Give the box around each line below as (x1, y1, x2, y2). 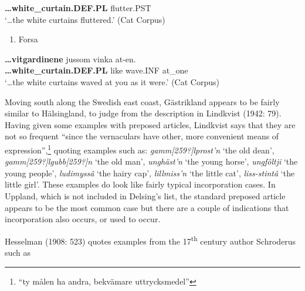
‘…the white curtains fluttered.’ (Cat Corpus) (5, 13, 165, 25)
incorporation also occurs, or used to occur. (5, 213, 161, 225)
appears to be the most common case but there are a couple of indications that (5, 201, 289, 213)
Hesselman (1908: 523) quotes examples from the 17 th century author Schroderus (5, 233, 296, 247)
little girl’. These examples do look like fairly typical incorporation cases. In (5, 178, 276, 190)
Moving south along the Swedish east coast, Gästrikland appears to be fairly (5, 95, 280, 108)
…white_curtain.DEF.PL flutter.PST (5, 2, 151, 14)
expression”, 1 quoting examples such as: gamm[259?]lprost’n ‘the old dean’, (5, 142, 274, 156)
